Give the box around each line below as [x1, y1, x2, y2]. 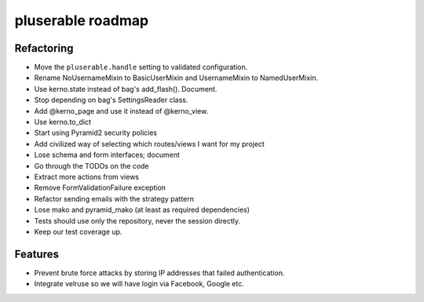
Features [14, 247, 59, 260]
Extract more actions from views [34, 172, 140, 181]
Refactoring [14, 42, 74, 55]
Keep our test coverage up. [34, 227, 122, 236]
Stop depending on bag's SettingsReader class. [34, 95, 188, 105]
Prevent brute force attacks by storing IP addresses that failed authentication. [34, 267, 285, 278]
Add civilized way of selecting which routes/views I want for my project [34, 139, 265, 148]
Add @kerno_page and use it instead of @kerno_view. [34, 106, 209, 115]
